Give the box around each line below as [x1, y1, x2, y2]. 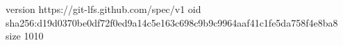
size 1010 [6, 29, 44, 43]
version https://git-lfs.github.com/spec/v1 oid [6, 2, 201, 16]
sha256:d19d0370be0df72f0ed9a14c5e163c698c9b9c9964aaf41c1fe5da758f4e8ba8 [6, 15, 338, 29]
